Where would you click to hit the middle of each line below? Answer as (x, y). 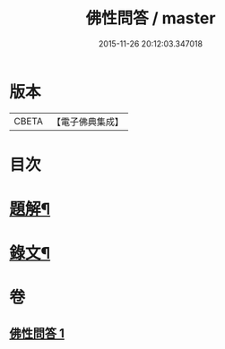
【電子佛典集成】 (87, 122)
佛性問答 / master (151, 18)
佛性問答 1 (37, 333)
